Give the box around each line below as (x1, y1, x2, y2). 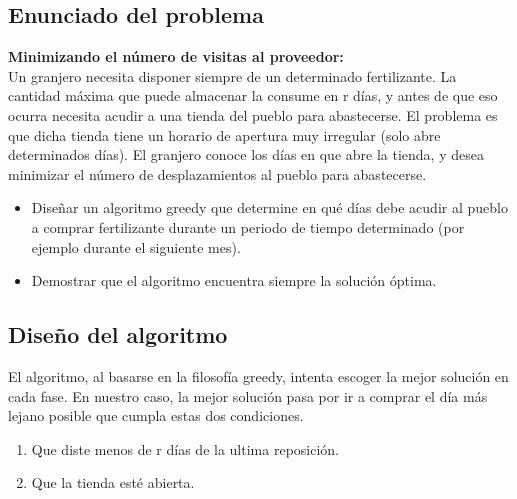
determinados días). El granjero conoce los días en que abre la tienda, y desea (8, 144, 484, 165)
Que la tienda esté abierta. (31, 472, 195, 493)
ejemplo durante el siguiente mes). (31, 236, 241, 257)
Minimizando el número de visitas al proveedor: (8, 46, 344, 67)
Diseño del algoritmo (8, 319, 228, 350)
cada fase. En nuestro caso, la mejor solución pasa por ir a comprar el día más (8, 385, 488, 406)
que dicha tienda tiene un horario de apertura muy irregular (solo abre (8, 124, 441, 145)
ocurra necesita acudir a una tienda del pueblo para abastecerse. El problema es (8, 104, 498, 125)
